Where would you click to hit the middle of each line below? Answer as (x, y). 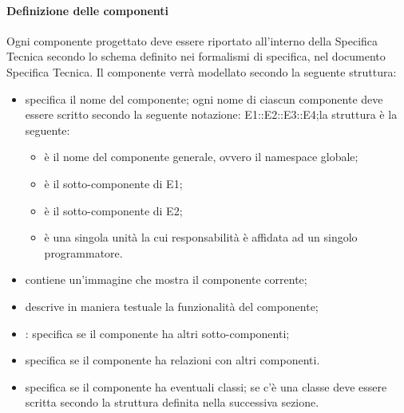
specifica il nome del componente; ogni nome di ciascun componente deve (204, 98)
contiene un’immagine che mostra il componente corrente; (166, 279)
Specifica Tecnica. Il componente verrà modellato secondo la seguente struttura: (202, 71)
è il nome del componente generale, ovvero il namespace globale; (201, 157)
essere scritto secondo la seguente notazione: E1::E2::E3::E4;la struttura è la (211, 114)
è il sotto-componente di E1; (113, 183)
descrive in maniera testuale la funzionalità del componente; (172, 306)
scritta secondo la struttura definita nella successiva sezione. (172, 402)
